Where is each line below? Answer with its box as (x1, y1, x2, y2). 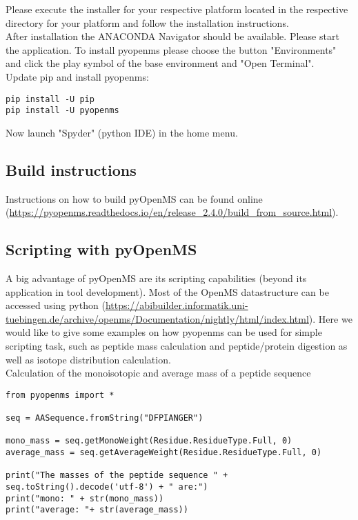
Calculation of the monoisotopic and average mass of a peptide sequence (6, 366, 311, 380)
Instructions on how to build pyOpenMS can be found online (6, 191, 263, 206)
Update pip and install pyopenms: (6, 69, 149, 83)
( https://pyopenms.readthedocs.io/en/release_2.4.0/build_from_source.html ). (6, 205, 339, 219)
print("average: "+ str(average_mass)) (6, 505, 188, 515)
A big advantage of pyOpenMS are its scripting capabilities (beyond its (6, 271, 307, 286)
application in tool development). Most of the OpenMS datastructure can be (6, 284, 329, 299)
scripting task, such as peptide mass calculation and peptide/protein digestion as (6, 339, 348, 353)
